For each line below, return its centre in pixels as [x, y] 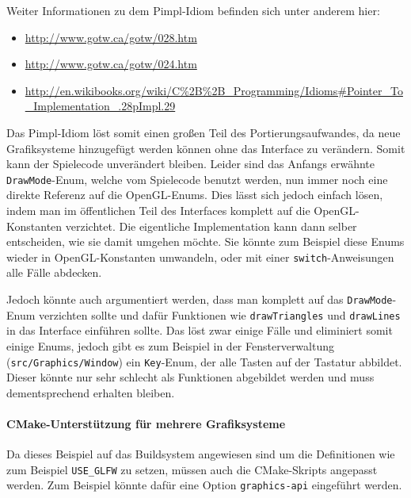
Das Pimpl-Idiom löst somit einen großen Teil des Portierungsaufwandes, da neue [204, 132]
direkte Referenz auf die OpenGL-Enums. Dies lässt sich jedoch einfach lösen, [195, 195]
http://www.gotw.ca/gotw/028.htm [111, 37]
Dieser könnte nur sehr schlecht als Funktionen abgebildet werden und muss [190, 377]
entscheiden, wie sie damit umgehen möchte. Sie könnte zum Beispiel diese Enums [205, 241]
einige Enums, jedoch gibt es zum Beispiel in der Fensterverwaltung [170, 345]
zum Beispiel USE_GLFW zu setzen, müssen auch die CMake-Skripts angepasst [192, 469]
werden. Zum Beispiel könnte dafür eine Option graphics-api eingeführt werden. [204, 485]
